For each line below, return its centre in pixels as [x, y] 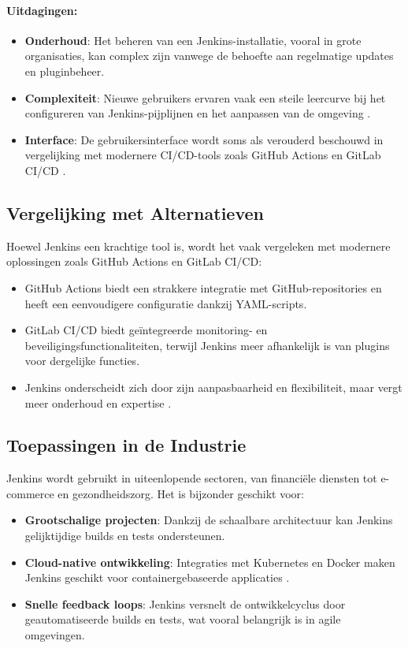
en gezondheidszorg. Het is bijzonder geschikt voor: [181, 493]
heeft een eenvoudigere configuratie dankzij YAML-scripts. [166, 303]
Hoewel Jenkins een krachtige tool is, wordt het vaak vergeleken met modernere [198, 246]
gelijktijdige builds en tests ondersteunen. [125, 536]
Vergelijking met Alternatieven [135, 212]
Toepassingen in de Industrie [126, 445]
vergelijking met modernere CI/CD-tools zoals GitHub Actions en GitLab [203, 155]
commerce [30, 493]
